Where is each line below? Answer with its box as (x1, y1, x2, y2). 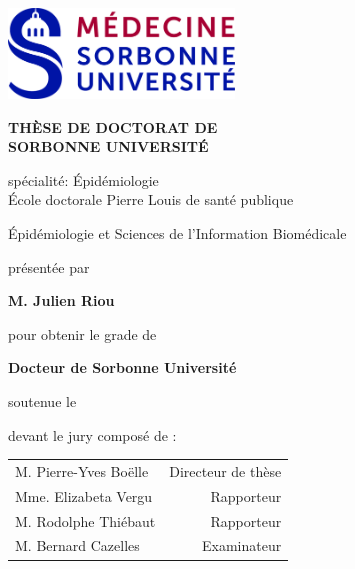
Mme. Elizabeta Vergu (15, 485, 153, 506)
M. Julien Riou (8, 290, 115, 311)
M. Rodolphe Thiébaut (15, 510, 156, 531)
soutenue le (8, 390, 77, 411)
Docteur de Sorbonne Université (8, 357, 237, 378)
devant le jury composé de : (8, 424, 177, 445)
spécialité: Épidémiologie (8, 169, 159, 190)
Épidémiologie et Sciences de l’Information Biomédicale (8, 222, 347, 243)
